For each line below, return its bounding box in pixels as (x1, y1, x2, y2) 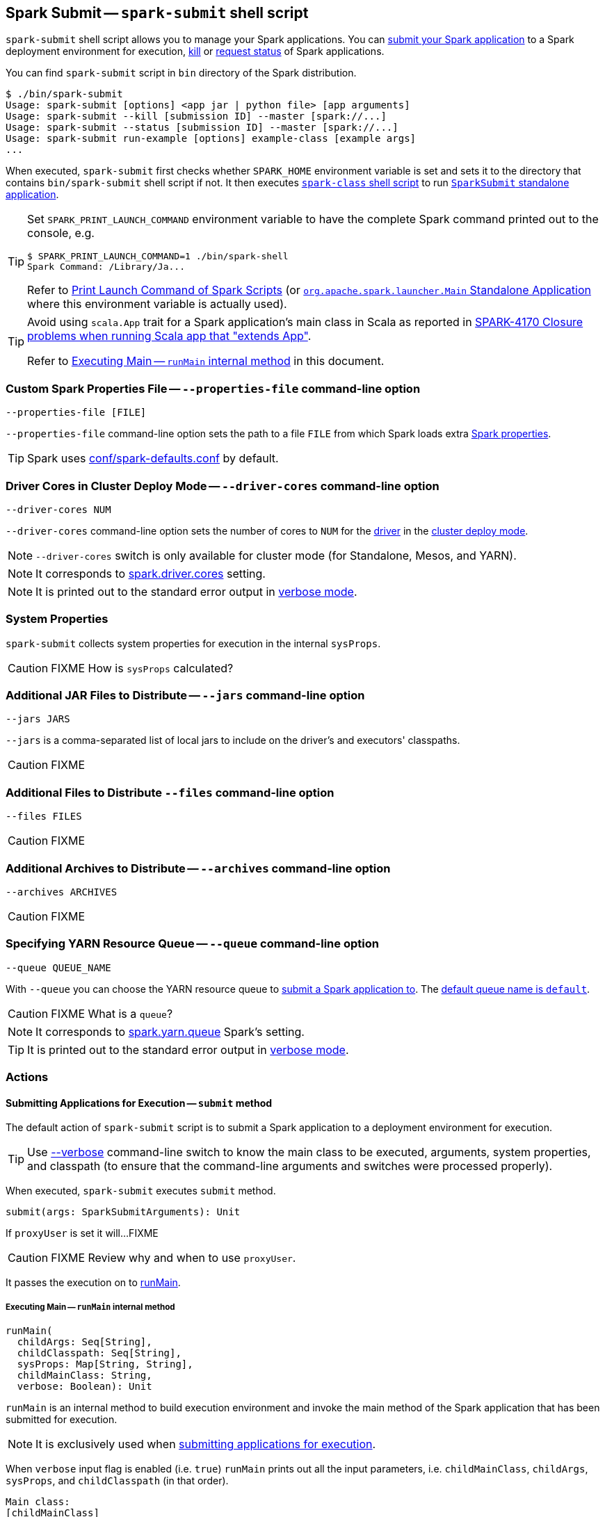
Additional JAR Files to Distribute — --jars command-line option (6, 688, 365, 703)
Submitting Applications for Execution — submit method (6, 1096, 273, 1109)
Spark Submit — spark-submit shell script (6, 4, 309, 22)
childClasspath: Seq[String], (17, 1347, 181, 1359)
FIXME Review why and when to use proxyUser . (51, 1251, 296, 1265)
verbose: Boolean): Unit (17, 1381, 152, 1393)
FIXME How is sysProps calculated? (51, 660, 234, 675)
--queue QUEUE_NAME (6, 962, 111, 973)
